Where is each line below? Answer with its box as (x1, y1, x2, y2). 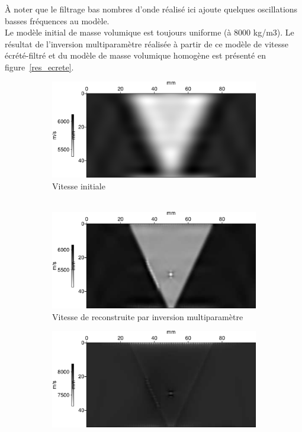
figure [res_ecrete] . (5, 60, 74, 73)
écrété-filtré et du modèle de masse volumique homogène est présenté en (5, 49, 266, 62)
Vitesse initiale (52, 180, 105, 192)
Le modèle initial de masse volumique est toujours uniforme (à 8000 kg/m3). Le (5, 26, 294, 38)
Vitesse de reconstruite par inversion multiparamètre (52, 310, 243, 323)
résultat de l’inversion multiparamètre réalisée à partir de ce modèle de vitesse (5, 37, 288, 50)
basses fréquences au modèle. (5, 14, 110, 27)
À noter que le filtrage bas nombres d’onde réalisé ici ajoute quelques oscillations (5, 3, 298, 15)
